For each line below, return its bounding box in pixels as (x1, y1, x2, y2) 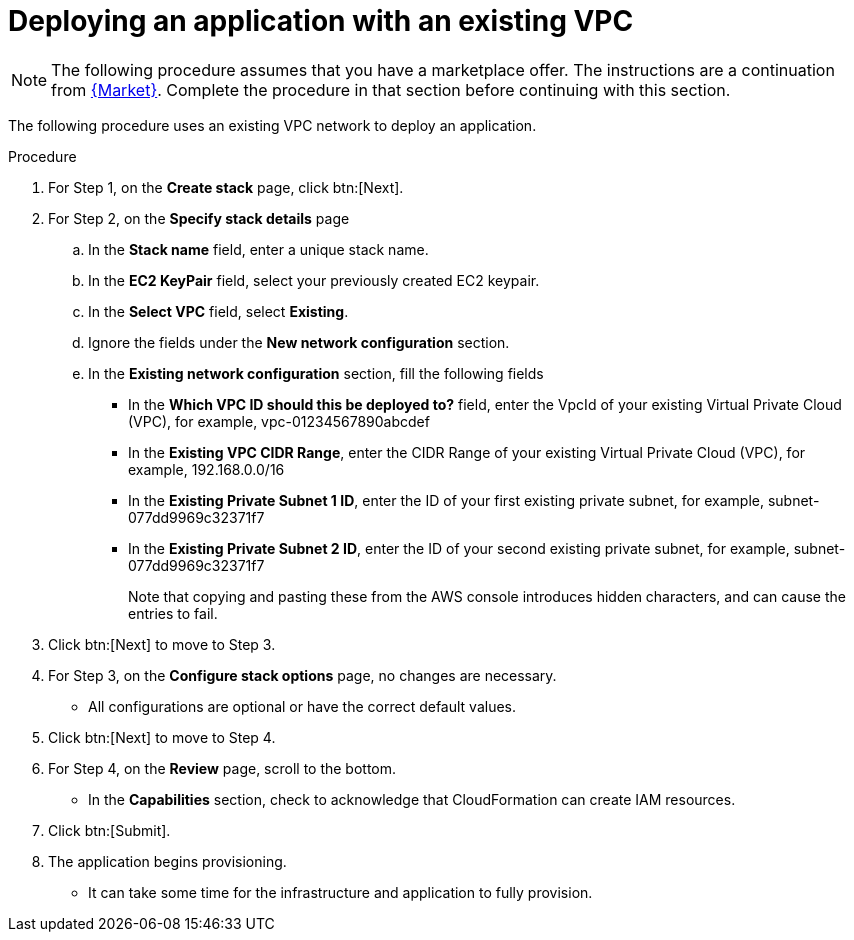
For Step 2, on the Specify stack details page (48, 209, 350, 227)
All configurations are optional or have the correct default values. (88, 697, 517, 715)
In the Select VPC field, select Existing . (88, 302, 349, 320)
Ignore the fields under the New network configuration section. (88, 333, 510, 351)
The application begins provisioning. (48, 852, 287, 870)
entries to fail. (128, 604, 218, 622)
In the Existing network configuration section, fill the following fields (88, 364, 544, 382)
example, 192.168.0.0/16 (128, 460, 285, 478)
